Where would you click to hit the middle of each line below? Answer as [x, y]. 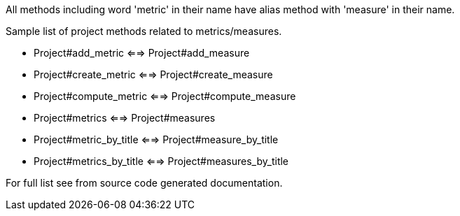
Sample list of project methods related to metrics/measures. [144, 31]
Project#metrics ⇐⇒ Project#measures [125, 118]
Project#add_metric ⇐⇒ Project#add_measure [142, 53]
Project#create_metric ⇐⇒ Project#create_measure [153, 74]
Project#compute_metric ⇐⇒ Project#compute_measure [165, 96]
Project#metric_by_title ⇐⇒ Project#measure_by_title [156, 139]
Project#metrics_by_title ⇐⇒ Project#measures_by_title [161, 161]
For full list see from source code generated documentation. [144, 183]
